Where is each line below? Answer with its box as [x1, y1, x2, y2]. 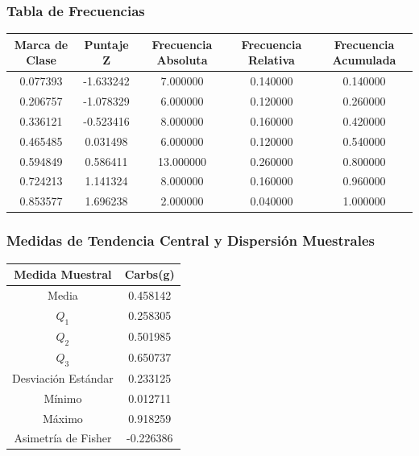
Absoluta [156, 52, 208, 68]
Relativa [248, 52, 295, 68]
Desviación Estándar [12, 369, 114, 386]
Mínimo [44, 389, 82, 406]
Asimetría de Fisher [14, 429, 112, 446]
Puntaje [84, 35, 129, 52]
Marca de [14, 35, 68, 52]
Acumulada [332, 52, 396, 68]
